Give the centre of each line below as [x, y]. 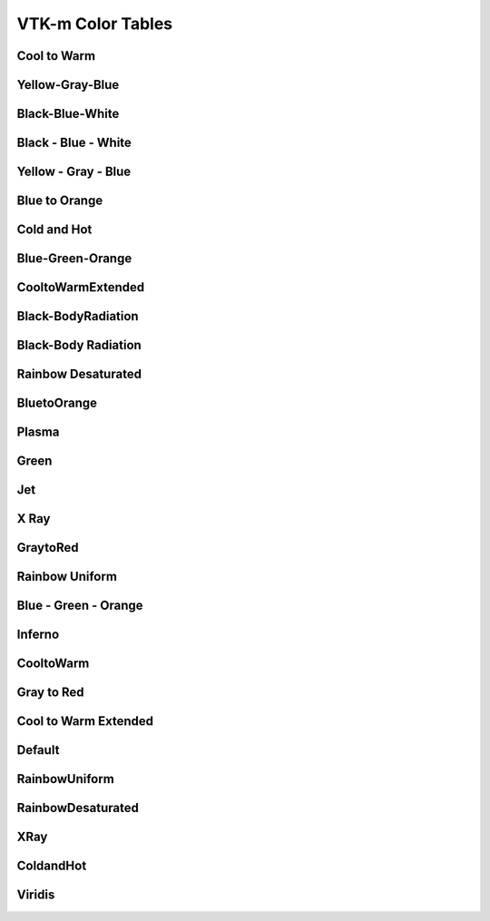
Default [38, 750]
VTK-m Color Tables [95, 24]
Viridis [36, 895]
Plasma [38, 432]
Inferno [38, 635]
